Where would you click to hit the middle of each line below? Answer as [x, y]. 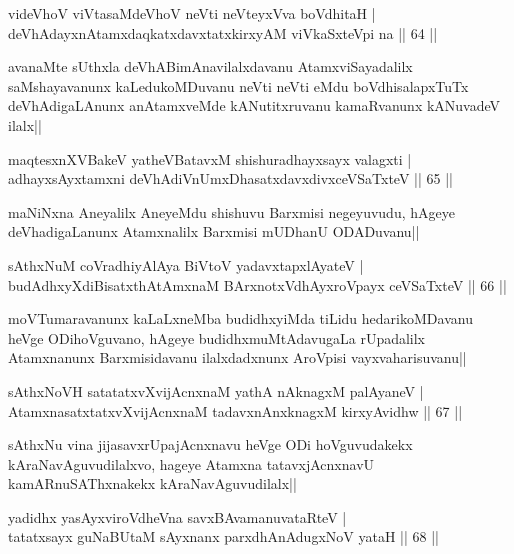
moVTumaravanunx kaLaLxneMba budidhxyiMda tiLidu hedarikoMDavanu [240, 318]
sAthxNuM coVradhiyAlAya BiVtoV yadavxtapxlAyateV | [186, 264]
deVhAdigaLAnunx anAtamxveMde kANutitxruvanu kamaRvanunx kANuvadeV [254, 105]
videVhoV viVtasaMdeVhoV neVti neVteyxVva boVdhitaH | [192, 13]
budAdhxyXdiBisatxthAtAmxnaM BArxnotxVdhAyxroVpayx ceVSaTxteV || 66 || [257, 284]
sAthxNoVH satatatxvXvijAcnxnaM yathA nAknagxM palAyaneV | [216, 390]
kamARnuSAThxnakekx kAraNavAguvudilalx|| [152, 483]
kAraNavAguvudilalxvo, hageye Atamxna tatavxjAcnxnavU [191, 463]
